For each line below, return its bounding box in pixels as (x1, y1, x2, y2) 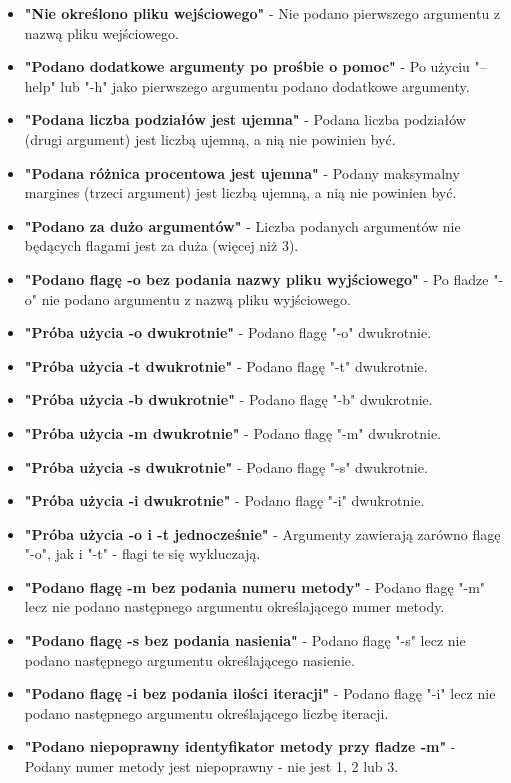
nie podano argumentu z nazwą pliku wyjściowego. (41, 288, 351, 309)
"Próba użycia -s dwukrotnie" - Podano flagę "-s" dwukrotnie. (24, 456, 428, 477)
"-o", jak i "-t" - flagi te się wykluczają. (24, 543, 261, 564)
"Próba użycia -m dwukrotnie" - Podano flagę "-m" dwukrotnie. (24, 422, 442, 443)
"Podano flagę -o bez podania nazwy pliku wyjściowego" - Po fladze (24, 268, 489, 289)
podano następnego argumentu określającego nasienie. (24, 649, 355, 670)
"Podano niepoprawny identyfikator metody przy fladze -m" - (24, 736, 456, 757)
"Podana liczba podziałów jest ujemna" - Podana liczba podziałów (24, 109, 466, 130)
